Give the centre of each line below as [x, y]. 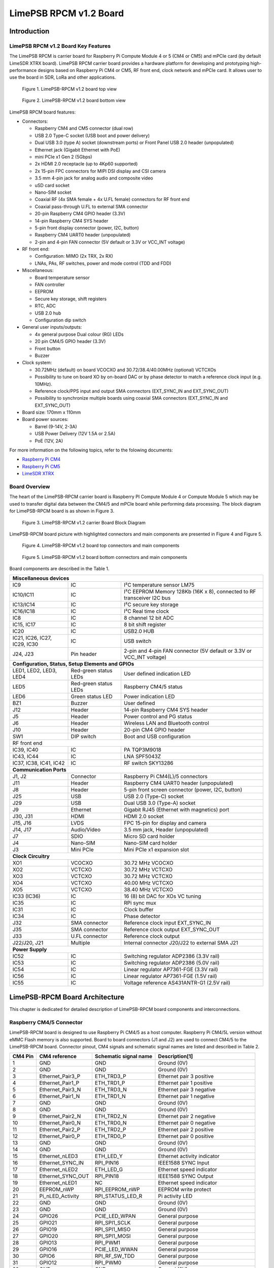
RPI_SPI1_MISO [113, 1229]
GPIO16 [48, 1249]
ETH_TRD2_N [111, 1116]
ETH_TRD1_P [110, 1083]
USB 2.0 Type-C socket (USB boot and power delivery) [92, 135]
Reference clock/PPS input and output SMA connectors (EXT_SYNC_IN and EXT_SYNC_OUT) [132, 391]
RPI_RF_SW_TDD [115, 1256]
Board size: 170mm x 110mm [52, 412]
